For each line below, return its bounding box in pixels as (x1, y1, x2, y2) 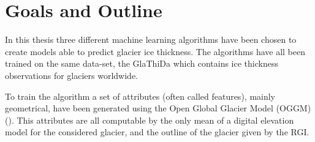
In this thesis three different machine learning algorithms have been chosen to (5, 33, 297, 46)
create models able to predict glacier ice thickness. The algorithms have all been (5, 45, 306, 58)
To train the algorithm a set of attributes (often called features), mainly (5, 89, 276, 102)
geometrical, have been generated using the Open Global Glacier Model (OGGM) (5, 102, 311, 114)
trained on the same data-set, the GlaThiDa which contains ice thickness (5, 57, 278, 70)
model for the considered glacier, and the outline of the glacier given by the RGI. (5, 125, 309, 138)
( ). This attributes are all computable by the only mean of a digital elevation (5, 113, 294, 126)
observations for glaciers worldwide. (5, 69, 138, 81)
